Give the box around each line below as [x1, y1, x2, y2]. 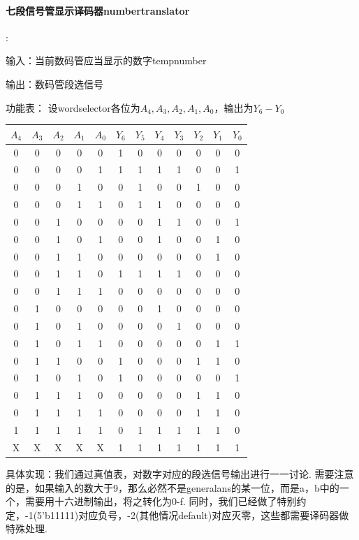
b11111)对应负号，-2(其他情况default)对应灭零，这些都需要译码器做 [44, 507, 349, 522]
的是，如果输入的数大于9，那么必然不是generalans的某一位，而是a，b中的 [6, 480, 339, 495]
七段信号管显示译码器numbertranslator [6, 3, 190, 17]
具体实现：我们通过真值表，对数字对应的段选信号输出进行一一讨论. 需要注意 [6, 466, 354, 481]
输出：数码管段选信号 [6, 76, 103, 91]
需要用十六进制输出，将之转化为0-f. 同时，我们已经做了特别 [24, 494, 297, 509]
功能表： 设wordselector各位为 [6, 100, 140, 115]
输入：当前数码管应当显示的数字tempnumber [6, 53, 207, 68]
